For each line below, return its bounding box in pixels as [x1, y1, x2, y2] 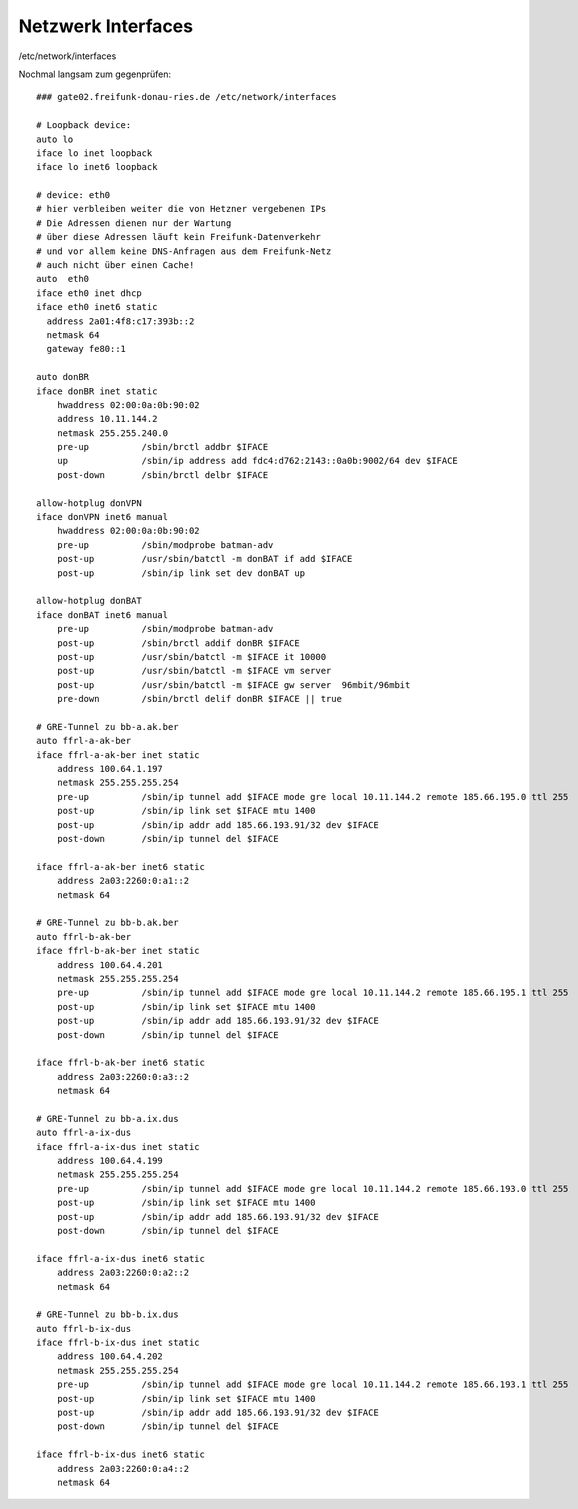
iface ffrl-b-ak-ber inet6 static [36, 1057, 205, 1069]
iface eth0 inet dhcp [36, 287, 142, 299]
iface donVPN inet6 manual [36, 511, 169, 523]
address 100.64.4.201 [56, 959, 164, 970]
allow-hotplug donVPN [36, 497, 142, 509]
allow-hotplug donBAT [36, 595, 142, 607]
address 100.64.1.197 [56, 763, 164, 775]
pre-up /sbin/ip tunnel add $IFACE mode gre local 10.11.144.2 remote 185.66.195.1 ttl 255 [56, 987, 569, 999]
